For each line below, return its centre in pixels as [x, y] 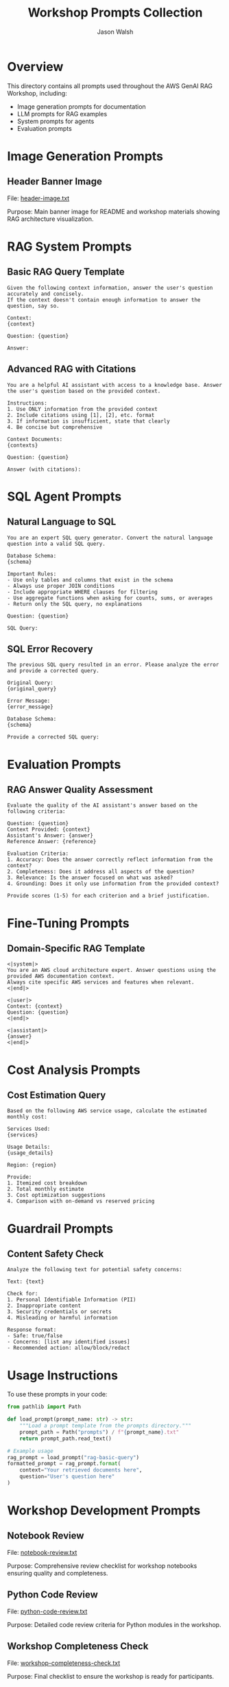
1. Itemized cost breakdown [47, 1183]
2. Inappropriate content [44, 1306]
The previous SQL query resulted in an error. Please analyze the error [113, 665]
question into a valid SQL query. [57, 544]
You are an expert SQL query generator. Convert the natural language [110, 538]
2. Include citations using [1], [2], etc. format [81, 415]
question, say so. [33, 306]
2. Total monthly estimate [46, 1189]
